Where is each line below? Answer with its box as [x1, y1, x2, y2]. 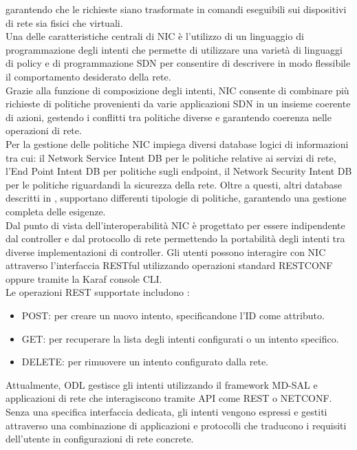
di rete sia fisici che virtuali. [6, 15, 123, 30]
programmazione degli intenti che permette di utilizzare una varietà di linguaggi [6, 42, 343, 56]
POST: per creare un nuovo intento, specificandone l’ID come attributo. [21, 308, 325, 323]
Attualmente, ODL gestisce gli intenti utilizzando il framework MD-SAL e [6, 377, 318, 392]
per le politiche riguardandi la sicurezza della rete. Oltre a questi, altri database [6, 177, 342, 191]
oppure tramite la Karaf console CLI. [6, 271, 162, 286]
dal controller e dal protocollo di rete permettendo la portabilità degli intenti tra [6, 231, 345, 246]
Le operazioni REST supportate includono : [6, 285, 190, 299]
